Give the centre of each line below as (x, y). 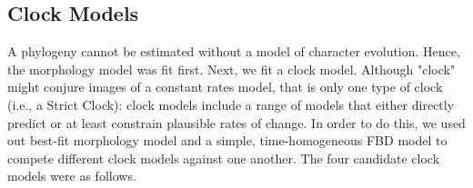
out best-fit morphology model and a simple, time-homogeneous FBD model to (227, 140)
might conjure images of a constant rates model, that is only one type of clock (225, 87)
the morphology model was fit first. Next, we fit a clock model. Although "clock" (231, 69)
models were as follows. (72, 176)
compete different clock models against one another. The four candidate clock (224, 158)
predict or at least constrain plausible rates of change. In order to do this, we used (236, 122)
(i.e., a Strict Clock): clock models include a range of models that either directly (231, 104)
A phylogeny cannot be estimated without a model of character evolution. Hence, (234, 51)
